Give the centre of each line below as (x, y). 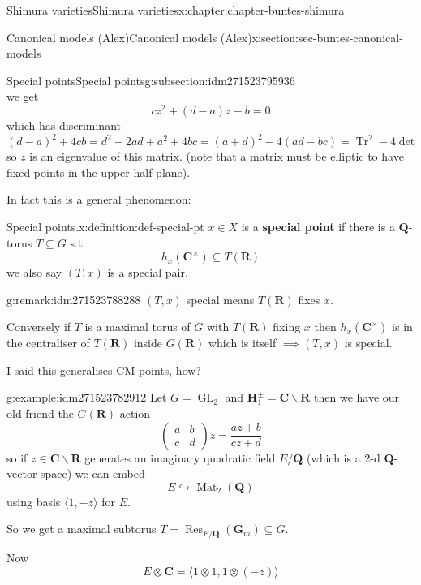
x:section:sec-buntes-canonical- (327, 37)
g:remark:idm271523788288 (74, 299)
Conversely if (39, 327)
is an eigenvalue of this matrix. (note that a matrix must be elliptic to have (217, 156)
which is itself (242, 343)
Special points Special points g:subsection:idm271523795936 (151, 80)
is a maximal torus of (137, 327)
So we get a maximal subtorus (82, 529)
